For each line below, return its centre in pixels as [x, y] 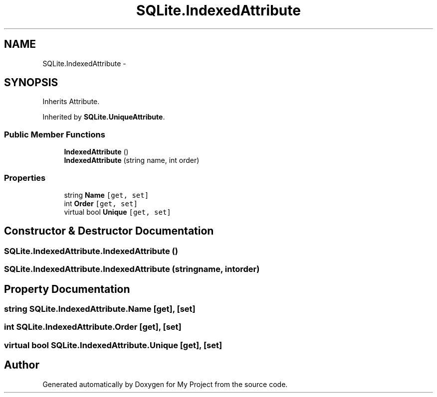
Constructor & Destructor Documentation [109, 231]
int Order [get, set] [101, 203]
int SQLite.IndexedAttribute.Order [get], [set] [93, 327]
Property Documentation [67, 289]
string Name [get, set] [107, 195]
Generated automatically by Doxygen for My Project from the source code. [165, 384]
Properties [25, 178]
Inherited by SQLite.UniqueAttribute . [104, 117]
